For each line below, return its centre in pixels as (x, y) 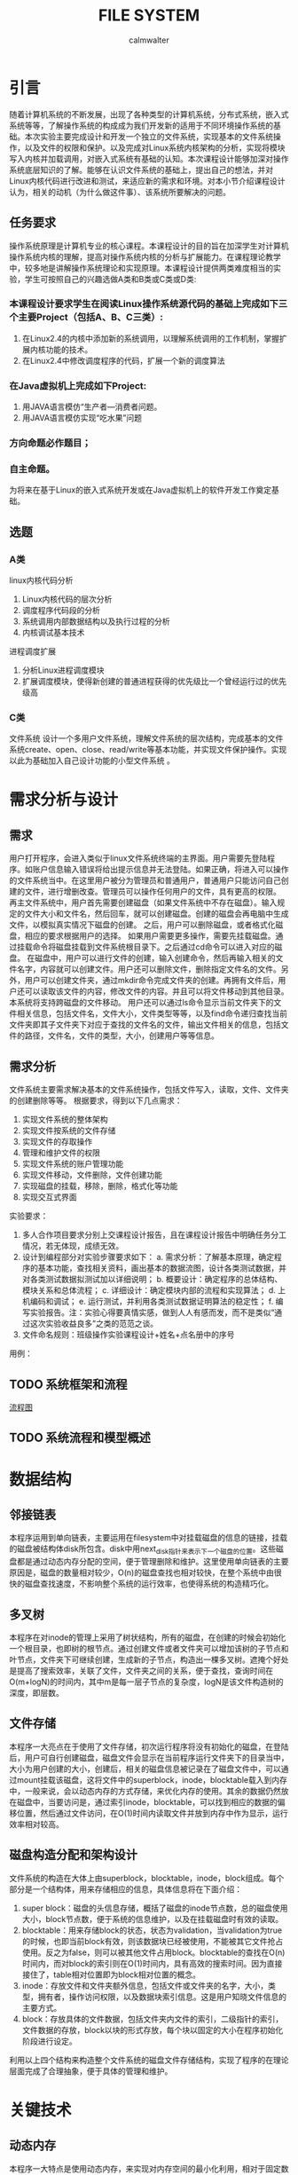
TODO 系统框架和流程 (68, 1384)
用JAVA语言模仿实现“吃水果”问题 (82, 418)
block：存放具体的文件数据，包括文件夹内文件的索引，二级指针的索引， (153, 2019)
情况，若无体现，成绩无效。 (73, 1246)
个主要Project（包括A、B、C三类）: (86, 318)
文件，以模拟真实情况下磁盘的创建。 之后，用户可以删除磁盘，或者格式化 (142, 925)
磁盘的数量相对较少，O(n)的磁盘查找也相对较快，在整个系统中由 (157, 1572)
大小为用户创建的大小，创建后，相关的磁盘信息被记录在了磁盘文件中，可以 (145, 1769)
